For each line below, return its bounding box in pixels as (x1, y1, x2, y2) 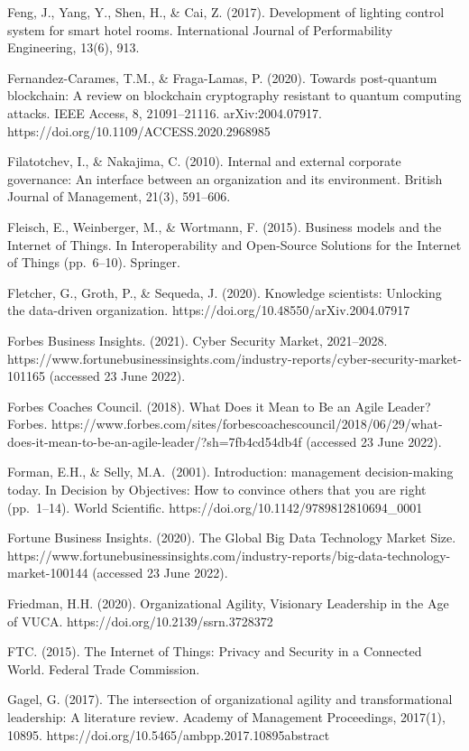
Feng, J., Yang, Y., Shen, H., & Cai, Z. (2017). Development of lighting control (7, 3, 445, 21)
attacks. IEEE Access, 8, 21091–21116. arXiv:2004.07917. (7, 103, 322, 122)
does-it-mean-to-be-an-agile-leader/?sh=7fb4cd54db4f (7, 431, 302, 450)
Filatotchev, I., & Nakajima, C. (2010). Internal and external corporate (7, 152, 401, 171)
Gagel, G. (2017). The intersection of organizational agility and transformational (7, 690, 453, 709)
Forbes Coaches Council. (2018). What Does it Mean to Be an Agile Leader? (7, 396, 431, 415)
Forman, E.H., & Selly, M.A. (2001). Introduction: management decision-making (7, 462, 454, 481)
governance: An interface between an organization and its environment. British (7, 169, 443, 188)
